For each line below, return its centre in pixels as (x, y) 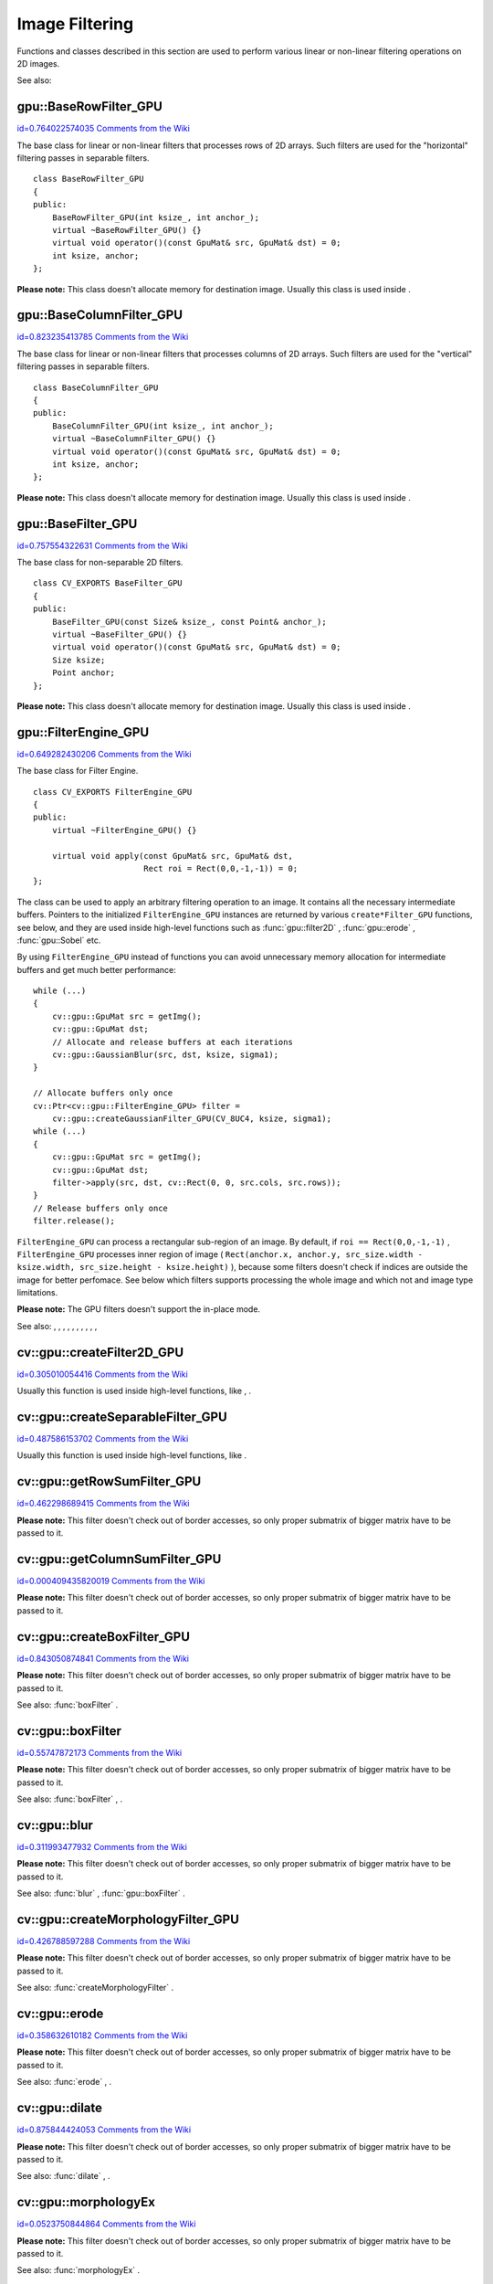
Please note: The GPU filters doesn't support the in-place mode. (138, 1309)
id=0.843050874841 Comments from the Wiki (103, 1658)
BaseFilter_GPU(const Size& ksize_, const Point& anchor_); (189, 622)
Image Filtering (75, 24)
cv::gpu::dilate (60, 2108)
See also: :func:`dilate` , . (63, 2176)
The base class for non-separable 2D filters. (100, 563)
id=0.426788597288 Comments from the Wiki (104, 1940)
